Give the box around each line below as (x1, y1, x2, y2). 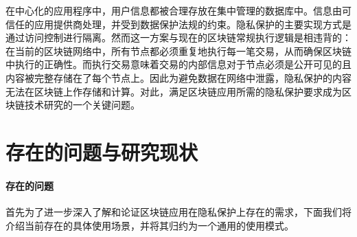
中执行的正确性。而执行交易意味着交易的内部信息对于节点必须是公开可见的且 (5, 57, 352, 71)
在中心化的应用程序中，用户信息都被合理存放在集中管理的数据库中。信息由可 (5, 3, 352, 17)
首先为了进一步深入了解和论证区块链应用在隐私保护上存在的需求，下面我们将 (5, 204, 352, 218)
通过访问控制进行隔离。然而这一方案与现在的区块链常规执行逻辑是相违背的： (5, 30, 352, 45)
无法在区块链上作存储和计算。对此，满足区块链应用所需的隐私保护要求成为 (5, 84, 342, 98)
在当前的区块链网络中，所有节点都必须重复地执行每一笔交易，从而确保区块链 (5, 43, 352, 58)
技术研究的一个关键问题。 (24, 98, 140, 112)
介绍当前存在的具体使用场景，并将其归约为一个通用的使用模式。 (5, 218, 294, 232)
